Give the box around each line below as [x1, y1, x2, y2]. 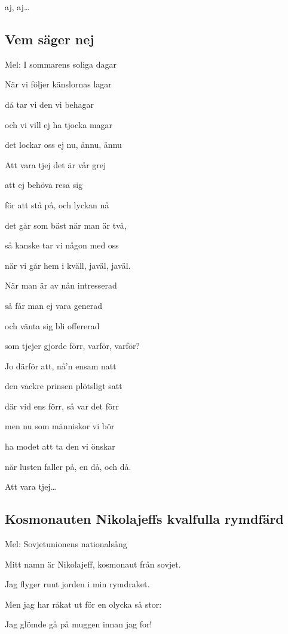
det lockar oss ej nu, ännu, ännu [5, 138, 122, 151]
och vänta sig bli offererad [5, 319, 100, 332]
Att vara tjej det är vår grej [5, 158, 106, 171]
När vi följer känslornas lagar [5, 78, 112, 90]
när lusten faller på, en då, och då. [5, 460, 131, 472]
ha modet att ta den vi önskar [5, 440, 115, 453]
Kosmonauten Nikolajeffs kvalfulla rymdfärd [5, 509, 284, 528]
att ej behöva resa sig [5, 178, 83, 191]
